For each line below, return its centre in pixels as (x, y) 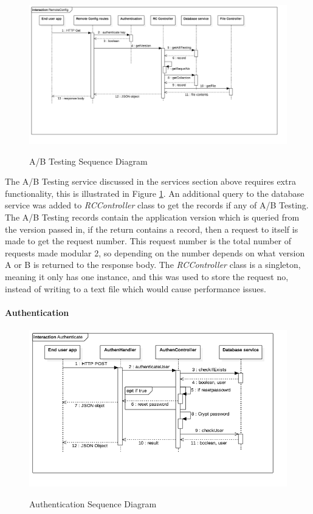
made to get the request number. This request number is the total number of (148, 241)
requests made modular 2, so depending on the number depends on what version (155, 252)
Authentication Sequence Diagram (93, 503)
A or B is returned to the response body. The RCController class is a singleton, (153, 265)
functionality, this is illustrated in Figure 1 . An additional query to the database (155, 193)
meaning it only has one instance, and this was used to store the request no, (147, 276)
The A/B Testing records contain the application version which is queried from (152, 217)
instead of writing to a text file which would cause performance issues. (136, 288)
